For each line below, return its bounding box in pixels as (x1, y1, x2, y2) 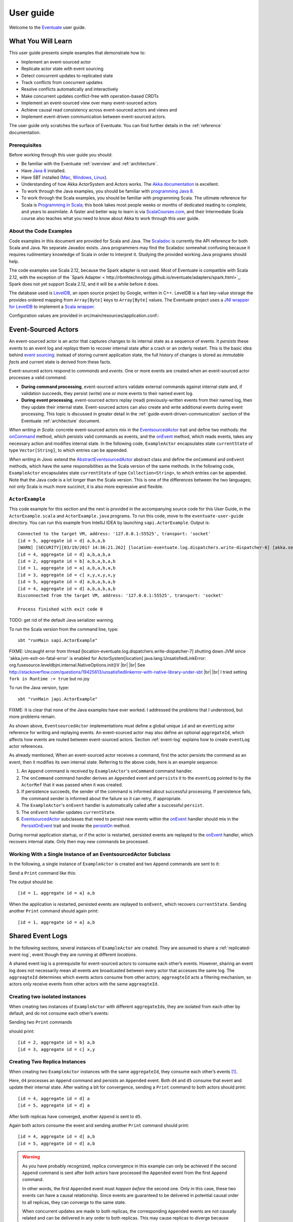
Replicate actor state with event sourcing (21, 66, 104, 72)
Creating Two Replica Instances (9, 1058, 86, 1065)
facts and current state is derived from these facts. (9, 359, 112, 365)
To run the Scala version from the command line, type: (9, 626, 119, 632)
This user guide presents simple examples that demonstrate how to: (9, 50, 146, 56)
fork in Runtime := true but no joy (9, 676, 90, 681)
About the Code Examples (9, 228, 72, 235)
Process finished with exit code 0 (18, 606, 103, 612)
